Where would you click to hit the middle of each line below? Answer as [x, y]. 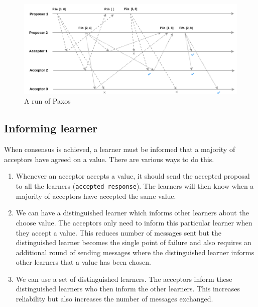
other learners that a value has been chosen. [83, 262]
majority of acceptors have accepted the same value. [96, 196]
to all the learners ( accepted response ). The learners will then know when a [135, 186]
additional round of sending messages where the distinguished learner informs [135, 252]
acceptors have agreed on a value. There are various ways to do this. [109, 159]
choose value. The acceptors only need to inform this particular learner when [134, 222]
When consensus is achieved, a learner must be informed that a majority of [120, 149]
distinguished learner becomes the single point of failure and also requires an [134, 242]
